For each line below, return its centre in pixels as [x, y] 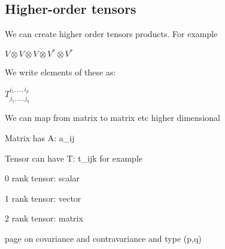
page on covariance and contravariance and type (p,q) [103, 239]
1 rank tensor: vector [43, 198]
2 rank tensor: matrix [44, 218]
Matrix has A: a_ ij [40, 138]
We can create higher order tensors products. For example [111, 34]
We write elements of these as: [60, 72]
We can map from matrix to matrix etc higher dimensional [113, 118]
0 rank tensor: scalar [42, 178]
